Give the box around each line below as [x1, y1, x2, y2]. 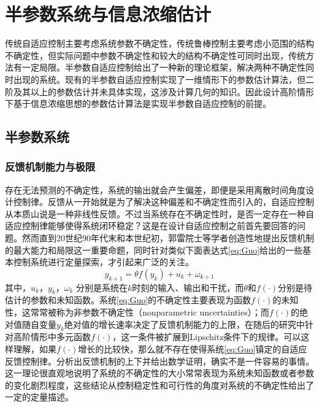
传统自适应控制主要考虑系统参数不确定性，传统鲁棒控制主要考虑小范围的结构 [5, 37, 314, 50]
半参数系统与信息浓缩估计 [5, 1, 212, 26]
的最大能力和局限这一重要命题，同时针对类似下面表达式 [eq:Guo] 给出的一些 [5, 243, 303, 256]
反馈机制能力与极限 [5, 159, 96, 174]
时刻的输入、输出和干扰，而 [132, 281, 244, 293]
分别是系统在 [75, 281, 128, 293]
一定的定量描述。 [5, 390, 74, 403]
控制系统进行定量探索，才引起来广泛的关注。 [13, 255, 194, 268]
